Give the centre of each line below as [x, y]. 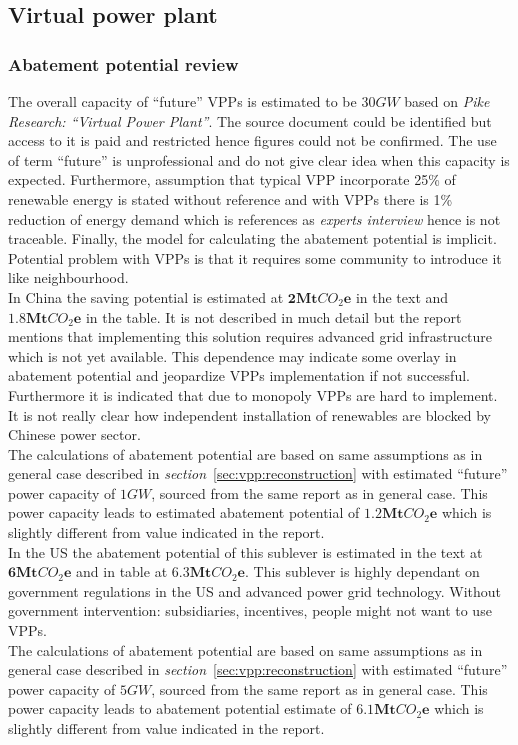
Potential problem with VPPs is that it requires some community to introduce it [255, 257]
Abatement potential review [123, 63]
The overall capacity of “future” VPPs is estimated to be [182, 101]
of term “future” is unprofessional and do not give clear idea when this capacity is [259, 159]
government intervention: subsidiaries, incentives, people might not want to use [250, 610]
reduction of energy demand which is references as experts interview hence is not [254, 218]
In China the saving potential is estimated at [146, 296]
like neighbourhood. [68, 277]
